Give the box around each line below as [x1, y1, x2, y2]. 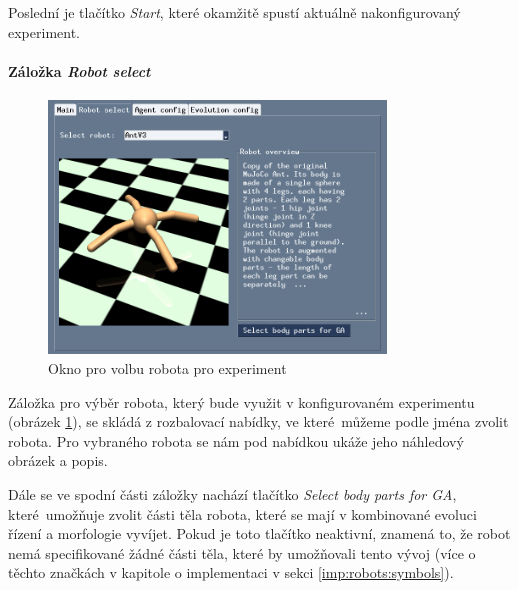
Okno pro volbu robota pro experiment [48, 357, 287, 378]
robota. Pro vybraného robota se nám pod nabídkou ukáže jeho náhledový [8, 430, 464, 451]
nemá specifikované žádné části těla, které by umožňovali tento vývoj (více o [8, 542, 476, 563]
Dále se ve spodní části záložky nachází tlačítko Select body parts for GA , [8, 483, 457, 504]
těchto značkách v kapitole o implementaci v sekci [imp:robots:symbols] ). [8, 562, 454, 583]
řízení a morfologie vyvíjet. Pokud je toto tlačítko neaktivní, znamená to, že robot [8, 523, 511, 544]
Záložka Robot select [8, 60, 151, 81]
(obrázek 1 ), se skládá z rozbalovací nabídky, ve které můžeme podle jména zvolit [8, 411, 509, 432]
